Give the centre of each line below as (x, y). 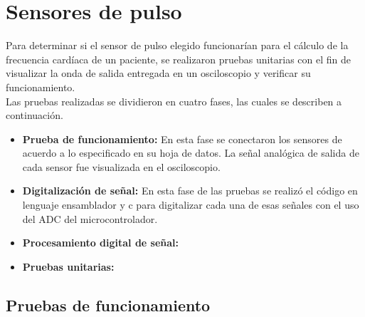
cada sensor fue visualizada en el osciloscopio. (121, 166)
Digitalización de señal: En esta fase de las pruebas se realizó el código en (190, 191)
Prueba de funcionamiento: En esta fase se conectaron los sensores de (182, 139)
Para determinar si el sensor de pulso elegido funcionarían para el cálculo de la (177, 45)
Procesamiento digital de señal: (101, 243)
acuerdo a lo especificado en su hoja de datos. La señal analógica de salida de (191, 153)
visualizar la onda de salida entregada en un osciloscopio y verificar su (158, 73)
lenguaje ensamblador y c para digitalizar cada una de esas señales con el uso (191, 205)
